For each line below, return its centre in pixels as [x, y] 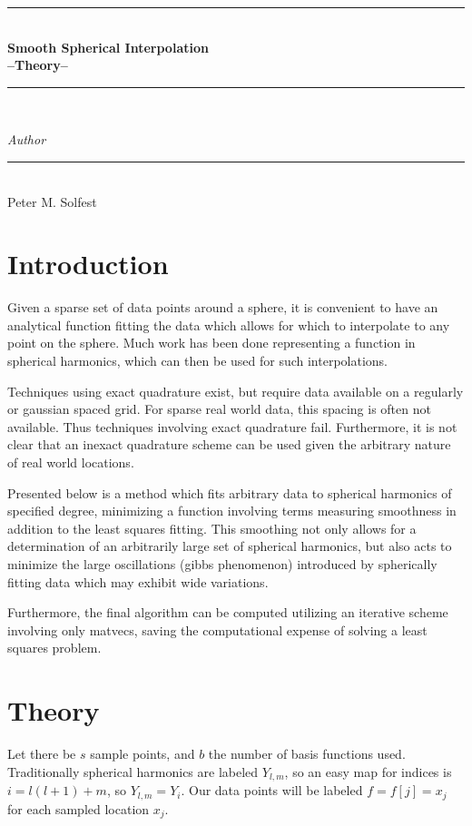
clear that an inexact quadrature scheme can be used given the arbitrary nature [229, 444]
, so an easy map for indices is [368, 771]
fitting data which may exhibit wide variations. [138, 581]
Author [27, 139]
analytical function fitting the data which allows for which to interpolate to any [229, 324]
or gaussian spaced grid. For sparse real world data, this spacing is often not [219, 409]
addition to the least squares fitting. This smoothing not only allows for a [212, 528]
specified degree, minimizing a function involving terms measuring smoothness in [232, 511]
